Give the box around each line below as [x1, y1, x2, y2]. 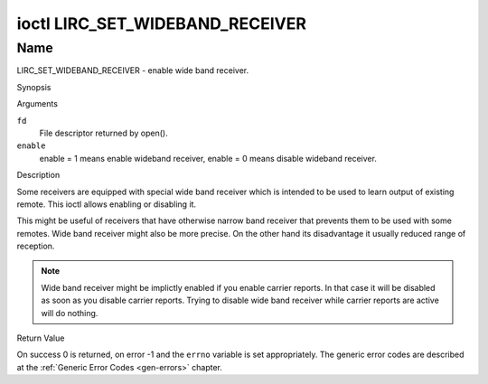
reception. [16, 240, 55, 252]
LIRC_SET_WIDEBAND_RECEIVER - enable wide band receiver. [16, 65, 249, 76]
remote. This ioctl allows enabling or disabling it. [16, 199, 197, 210]
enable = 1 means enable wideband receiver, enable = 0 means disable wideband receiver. [39, 153, 377, 164]
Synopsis [16, 81, 52, 92]
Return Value [16, 332, 65, 343]
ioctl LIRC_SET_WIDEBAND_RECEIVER [16, 14, 307, 33]
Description [16, 170, 61, 181]
